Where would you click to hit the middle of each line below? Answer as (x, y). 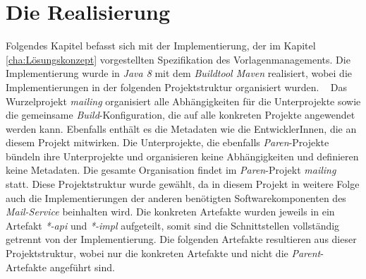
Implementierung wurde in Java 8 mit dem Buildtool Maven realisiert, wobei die (179, 73)
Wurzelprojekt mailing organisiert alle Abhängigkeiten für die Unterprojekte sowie (183, 101)
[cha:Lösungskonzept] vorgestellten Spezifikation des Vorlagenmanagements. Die (178, 59)
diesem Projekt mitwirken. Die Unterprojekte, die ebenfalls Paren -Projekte (167, 142)
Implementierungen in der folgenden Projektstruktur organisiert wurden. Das (176, 87)
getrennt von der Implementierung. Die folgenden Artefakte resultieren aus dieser (181, 239)
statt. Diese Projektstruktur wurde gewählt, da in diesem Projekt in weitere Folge (183, 184)
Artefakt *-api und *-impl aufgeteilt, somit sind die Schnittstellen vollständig (173, 225)
